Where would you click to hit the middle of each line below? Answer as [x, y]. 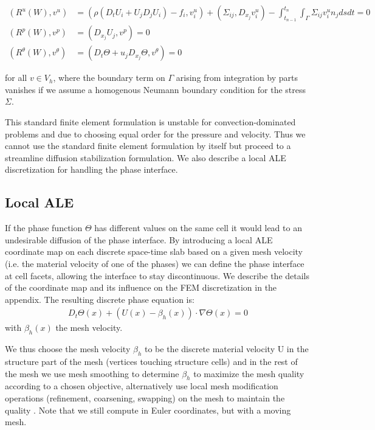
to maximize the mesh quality [249, 373]
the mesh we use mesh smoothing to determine [92, 373]
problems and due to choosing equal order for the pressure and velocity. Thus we [155, 134]
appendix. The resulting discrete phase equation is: [100, 299]
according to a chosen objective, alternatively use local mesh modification [142, 386]
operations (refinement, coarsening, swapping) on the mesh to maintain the [145, 398]
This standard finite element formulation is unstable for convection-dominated [150, 122]
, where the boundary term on [109, 78]
